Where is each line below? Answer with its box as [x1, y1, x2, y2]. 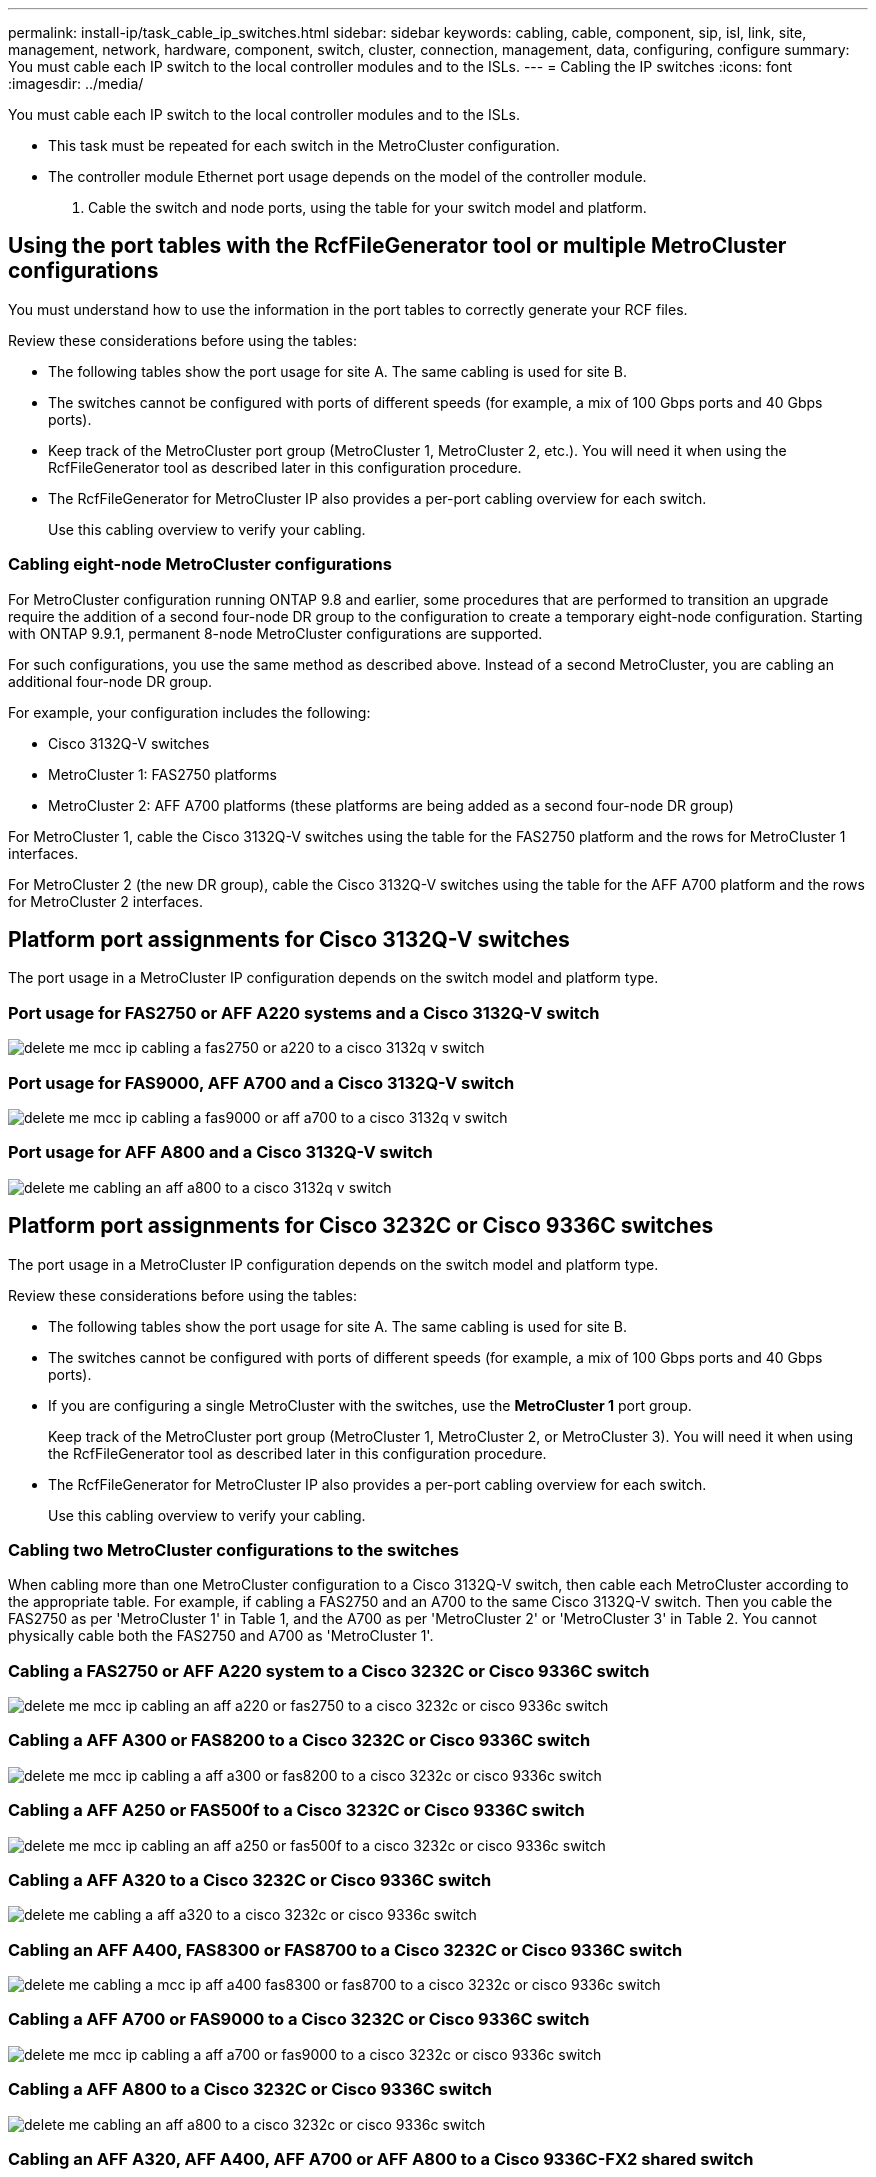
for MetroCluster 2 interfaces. [8, 892, 203, 910]
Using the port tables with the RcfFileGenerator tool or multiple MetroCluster [8, 233, 787, 259]
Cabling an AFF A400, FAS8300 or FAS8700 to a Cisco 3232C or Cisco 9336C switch [8, 1939, 683, 1960]
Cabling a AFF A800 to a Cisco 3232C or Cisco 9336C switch [8, 2079, 492, 2100]
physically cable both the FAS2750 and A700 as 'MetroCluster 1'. [8, 1627, 434, 1645]
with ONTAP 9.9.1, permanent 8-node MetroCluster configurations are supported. [8, 624, 543, 642]
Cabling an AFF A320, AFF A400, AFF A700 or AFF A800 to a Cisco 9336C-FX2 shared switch [8, 2148, 754, 2169]
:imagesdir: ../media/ [8, 75, 144, 92]
